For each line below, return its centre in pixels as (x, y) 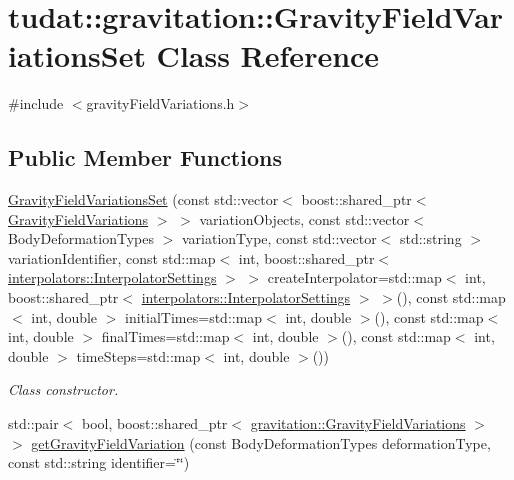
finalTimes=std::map (165, 336)
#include (36, 103)
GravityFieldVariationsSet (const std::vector (143, 199)
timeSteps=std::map (138, 355)
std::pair (33, 423)
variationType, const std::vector (279, 238)
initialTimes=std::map (194, 316)
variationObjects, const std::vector (304, 218)
